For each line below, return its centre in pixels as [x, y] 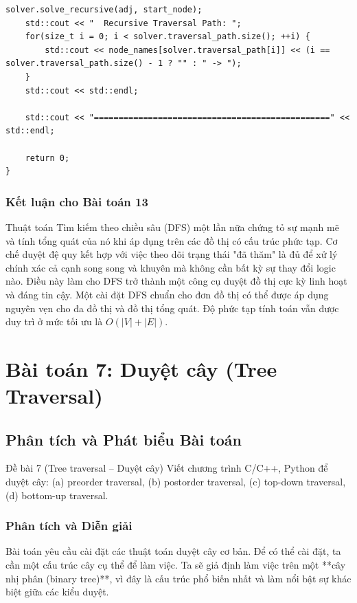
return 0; [47, 158]
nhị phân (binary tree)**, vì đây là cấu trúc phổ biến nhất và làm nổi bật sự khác [178, 578]
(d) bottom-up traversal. [57, 495]
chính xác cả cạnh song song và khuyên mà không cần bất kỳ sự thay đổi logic [171, 267]
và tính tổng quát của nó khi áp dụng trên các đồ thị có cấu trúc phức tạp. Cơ [172, 240]
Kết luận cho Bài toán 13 [77, 201]
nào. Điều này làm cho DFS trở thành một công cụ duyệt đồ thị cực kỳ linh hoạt [176, 281]
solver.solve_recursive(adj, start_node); [104, 10]
